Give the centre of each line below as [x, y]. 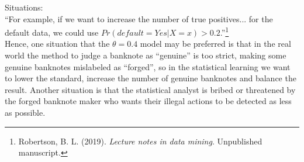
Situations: [24, 7]
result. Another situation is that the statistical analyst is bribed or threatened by [150, 89]
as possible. [25, 112]
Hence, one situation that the [57, 44]
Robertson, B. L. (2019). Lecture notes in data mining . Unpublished [140, 141]
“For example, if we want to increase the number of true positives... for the [139, 18]
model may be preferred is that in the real [215, 44]
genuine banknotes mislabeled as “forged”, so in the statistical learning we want [148, 66]
